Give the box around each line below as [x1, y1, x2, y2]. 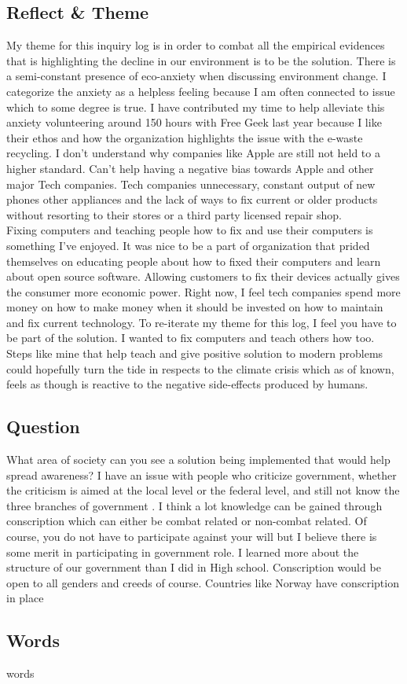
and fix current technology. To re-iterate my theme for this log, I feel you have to [6, 314, 397, 330]
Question [6, 414, 80, 439]
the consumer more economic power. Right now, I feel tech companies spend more [6, 283, 401, 300]
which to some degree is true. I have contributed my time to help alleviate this [6, 98, 385, 115]
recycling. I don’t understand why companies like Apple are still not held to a [6, 145, 380, 161]
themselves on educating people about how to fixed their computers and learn [6, 252, 381, 269]
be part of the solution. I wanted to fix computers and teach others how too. [6, 329, 375, 346]
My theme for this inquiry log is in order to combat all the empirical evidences [6, 37, 385, 53]
